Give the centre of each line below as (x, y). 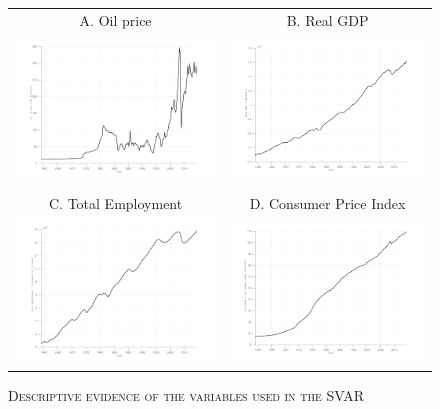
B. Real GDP (327, 19)
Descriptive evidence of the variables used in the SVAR (186, 394)
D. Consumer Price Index (327, 203)
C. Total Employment (115, 203)
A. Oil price (115, 19)
